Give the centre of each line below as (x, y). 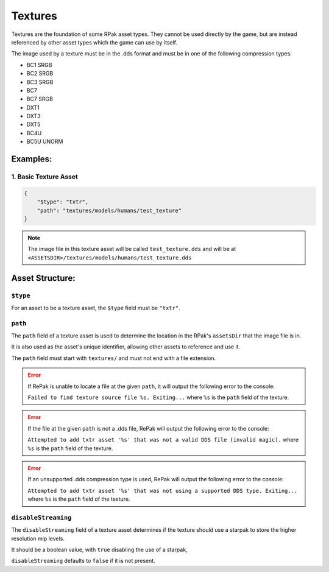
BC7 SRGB (40, 99)
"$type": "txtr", (63, 202)
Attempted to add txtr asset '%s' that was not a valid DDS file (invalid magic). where (163, 440)
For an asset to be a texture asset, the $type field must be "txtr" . (96, 308)
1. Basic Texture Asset (45, 177)
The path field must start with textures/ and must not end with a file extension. (114, 358)
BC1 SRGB (39, 65)
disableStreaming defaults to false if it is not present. (83, 561)
